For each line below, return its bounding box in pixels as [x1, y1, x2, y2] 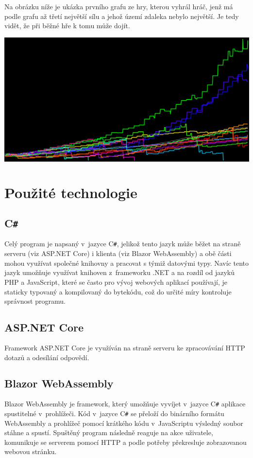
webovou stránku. [4, 446, 57, 457]
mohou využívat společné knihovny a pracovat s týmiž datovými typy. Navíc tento [4, 257, 249, 268]
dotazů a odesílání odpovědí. [4, 352, 89, 362]
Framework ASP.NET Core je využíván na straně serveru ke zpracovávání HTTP [4, 342, 245, 352]
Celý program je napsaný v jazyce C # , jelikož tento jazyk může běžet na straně [4, 238, 241, 249]
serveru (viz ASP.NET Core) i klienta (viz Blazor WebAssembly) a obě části [4, 248, 232, 258]
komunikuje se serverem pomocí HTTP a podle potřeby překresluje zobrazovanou [4, 437, 247, 447]
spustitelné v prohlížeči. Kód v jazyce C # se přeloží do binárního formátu [4, 408, 224, 418]
